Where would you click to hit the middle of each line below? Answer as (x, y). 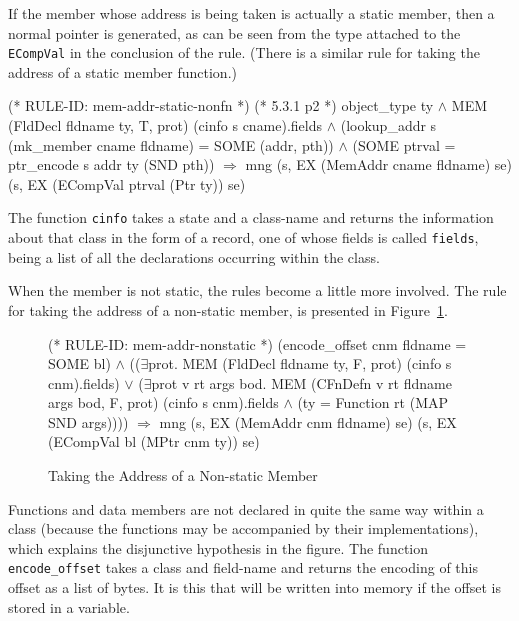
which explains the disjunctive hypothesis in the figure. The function (218, 547)
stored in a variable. (69, 606)
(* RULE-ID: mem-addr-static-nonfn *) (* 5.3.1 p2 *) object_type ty (221, 105)
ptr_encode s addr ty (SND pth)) (111, 164)
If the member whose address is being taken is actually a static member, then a (251, 13)
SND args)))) (88, 421)
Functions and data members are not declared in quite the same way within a (246, 508)
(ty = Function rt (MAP (372, 402)
